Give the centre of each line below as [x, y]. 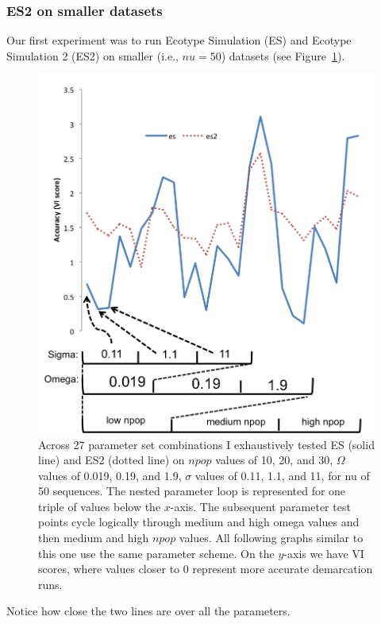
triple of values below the [100, 506]
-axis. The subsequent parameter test [260, 506]
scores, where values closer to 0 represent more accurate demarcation [206, 569]
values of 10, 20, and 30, [274, 460]
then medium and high [94, 538]
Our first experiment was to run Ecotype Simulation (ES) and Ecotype [179, 40]
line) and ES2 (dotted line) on [112, 460]
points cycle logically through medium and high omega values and [199, 522]
